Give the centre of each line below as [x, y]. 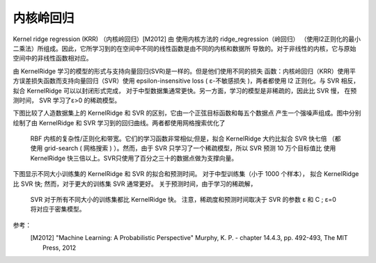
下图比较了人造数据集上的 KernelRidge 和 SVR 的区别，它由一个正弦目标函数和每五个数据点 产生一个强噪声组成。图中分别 [187, 113]
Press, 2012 [60, 248]
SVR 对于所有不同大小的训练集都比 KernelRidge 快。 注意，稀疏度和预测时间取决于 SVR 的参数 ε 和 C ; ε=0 [183, 200]
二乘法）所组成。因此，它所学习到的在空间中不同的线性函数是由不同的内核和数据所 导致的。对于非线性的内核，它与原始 [185, 48]
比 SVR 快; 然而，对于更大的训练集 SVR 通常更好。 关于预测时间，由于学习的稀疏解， [135, 184]
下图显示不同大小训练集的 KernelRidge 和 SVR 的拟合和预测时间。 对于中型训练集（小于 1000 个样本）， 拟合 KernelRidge [186, 174]
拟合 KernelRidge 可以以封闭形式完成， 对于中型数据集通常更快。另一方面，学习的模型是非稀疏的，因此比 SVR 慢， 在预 [185, 90]
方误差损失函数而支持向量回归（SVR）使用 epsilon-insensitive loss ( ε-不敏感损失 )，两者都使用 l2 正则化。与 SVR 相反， [186, 81]
